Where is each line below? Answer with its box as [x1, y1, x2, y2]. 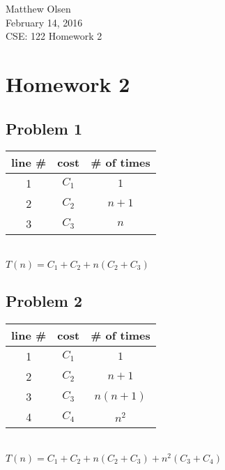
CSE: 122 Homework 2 [6, 29, 102, 43]
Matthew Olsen [6, 1, 71, 15]
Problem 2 [6, 290, 82, 312]
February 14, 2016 [6, 15, 83, 29]
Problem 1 [6, 117, 82, 139]
